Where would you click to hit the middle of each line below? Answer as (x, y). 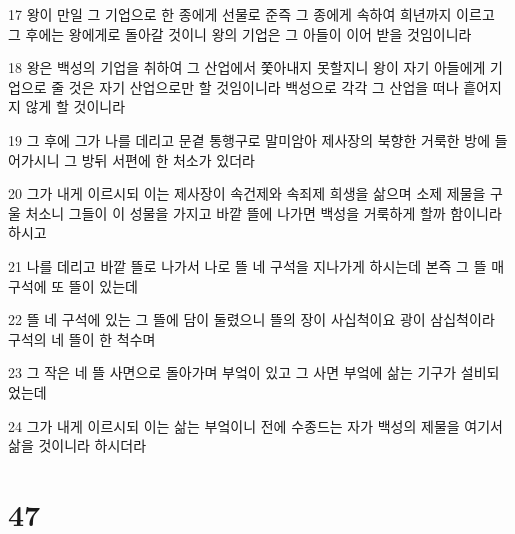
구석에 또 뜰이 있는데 (73, 285)
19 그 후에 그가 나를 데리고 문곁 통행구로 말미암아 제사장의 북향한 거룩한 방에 (249, 139)
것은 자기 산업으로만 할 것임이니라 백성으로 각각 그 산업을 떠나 (263, 86)
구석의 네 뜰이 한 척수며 (82, 338)
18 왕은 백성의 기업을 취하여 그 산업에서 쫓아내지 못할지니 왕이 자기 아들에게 (247, 67)
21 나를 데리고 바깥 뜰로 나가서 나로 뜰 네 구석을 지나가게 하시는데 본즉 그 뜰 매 (256, 265)
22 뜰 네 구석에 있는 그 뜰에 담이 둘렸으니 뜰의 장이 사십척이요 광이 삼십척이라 (251, 319)
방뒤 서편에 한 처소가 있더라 (168, 159)
